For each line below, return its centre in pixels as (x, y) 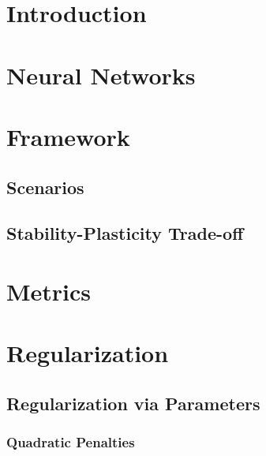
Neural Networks (101, 75)
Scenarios (45, 187)
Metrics (49, 291)
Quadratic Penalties (71, 442)
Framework (68, 136)
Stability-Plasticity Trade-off (125, 233)
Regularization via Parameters (133, 403)
